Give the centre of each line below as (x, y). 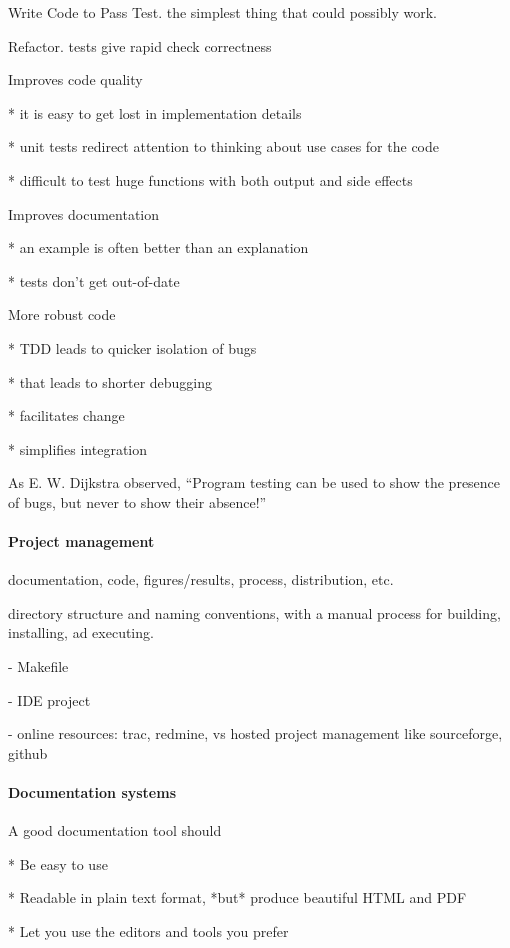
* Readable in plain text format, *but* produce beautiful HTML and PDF (237, 897)
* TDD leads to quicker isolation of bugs (132, 347)
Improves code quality (75, 79)
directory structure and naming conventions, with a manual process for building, (254, 612)
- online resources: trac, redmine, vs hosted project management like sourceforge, (255, 733)
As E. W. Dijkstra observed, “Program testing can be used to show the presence (254, 482)
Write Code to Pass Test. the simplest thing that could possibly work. (222, 12)
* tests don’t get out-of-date (94, 280)
